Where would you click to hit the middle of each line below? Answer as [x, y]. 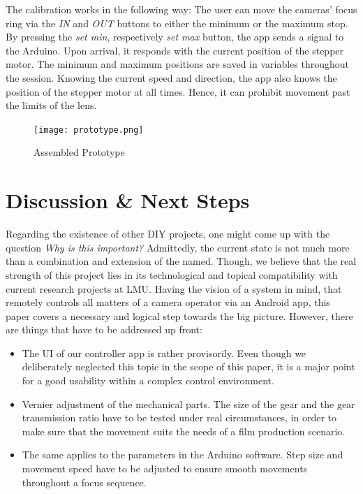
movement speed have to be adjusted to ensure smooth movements [165, 468]
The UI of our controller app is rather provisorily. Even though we [164, 353]
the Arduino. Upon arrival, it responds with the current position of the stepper [175, 50]
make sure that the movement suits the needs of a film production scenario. [184, 431]
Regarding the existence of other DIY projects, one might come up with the [168, 234]
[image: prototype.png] [89, 130]
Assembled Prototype [79, 152]
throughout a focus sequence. [84, 482]
